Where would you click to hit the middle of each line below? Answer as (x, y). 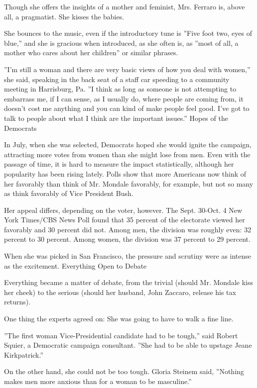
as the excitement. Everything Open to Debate (75, 265)
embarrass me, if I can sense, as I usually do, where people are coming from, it (124, 98)
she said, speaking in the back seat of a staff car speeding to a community (117, 79)
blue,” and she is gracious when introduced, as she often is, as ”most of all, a (121, 43)
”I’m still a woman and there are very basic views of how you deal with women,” (127, 69)
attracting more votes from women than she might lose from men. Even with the (127, 154)
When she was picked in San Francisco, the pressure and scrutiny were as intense (128, 256)
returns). (17, 302)
